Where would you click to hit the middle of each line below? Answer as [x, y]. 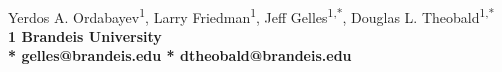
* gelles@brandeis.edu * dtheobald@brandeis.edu [180, 55]
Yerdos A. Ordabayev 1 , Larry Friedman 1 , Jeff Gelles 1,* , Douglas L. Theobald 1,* [251, 15]
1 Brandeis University [85, 35]
